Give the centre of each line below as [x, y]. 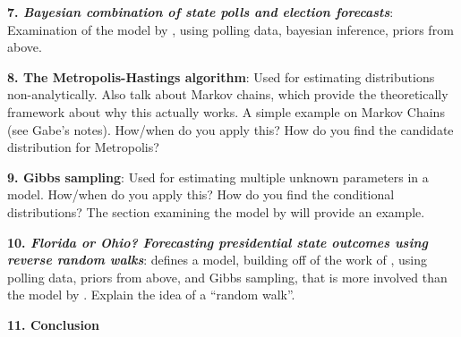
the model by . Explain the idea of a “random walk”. [151, 295]
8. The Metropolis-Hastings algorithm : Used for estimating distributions [221, 76]
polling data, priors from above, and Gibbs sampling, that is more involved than [227, 277]
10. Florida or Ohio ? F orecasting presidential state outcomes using [218, 242]
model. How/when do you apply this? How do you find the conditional [201, 194]
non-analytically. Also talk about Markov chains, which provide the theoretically [228, 94]
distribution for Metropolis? [83, 147]
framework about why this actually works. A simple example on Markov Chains [226, 111]
